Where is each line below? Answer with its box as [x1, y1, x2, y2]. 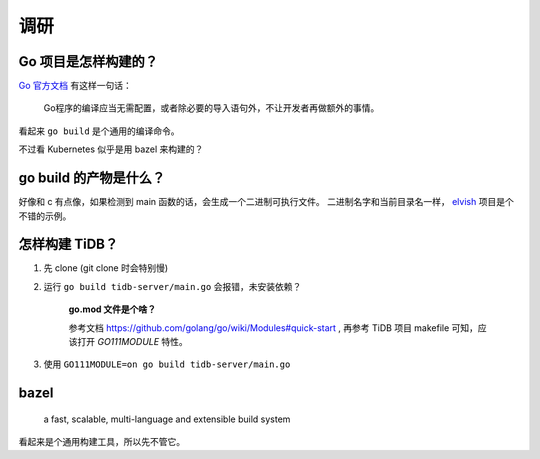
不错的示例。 [18, 210, 72, 222]
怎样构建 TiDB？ [18, 236, 119, 253]
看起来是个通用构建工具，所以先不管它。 [18, 436, 185, 448]
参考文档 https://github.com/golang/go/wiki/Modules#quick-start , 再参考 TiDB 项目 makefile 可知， [68, 321, 479, 334]
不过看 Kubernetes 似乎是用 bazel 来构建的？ [18, 143, 204, 155]
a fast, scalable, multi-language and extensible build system [43, 413, 291, 425]
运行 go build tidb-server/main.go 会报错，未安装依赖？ [43, 280, 302, 292]
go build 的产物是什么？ [18, 170, 166, 187]
